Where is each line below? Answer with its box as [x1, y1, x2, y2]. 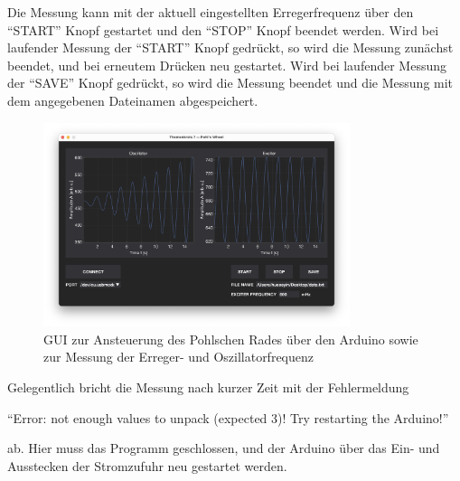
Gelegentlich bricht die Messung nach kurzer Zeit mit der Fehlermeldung [7, 377, 409, 396]
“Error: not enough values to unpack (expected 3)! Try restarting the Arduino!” [7, 408, 449, 427]
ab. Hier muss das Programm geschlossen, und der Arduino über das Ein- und [7, 439, 440, 457]
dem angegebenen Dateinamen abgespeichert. [7, 90, 258, 109]
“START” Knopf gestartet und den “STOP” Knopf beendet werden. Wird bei [7, 20, 439, 39]
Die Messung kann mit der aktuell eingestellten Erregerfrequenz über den [7, 3, 414, 21]
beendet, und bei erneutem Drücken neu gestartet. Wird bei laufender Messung [7, 55, 446, 74]
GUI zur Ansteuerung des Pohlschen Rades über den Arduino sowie [43, 329, 418, 348]
